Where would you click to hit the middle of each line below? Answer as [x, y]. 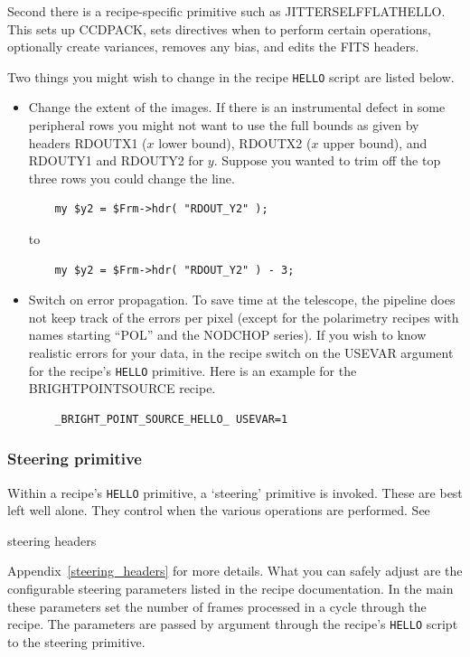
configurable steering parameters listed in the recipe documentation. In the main [230, 589]
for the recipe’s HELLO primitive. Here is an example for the [193, 370]
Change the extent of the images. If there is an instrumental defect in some [237, 107]
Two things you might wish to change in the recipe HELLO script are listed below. [231, 76]
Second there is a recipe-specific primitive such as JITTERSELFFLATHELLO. [226, 11]
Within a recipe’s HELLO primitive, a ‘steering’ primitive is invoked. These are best [235, 492]
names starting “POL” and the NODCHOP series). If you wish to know [227, 335]
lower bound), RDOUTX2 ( [235, 142]
